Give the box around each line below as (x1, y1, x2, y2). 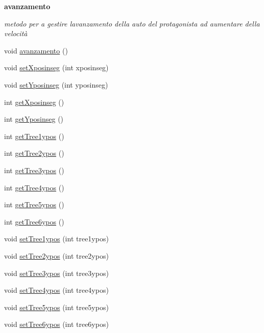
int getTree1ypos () (4, 130, 64, 141)
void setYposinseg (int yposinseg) (4, 79, 108, 90)
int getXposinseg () (4, 96, 64, 107)
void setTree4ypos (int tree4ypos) (4, 285, 109, 295)
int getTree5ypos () (4, 199, 64, 210)
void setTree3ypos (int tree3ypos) (4, 267, 109, 278)
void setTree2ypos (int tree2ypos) (4, 250, 109, 261)
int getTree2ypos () (4, 148, 64, 158)
